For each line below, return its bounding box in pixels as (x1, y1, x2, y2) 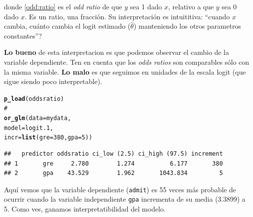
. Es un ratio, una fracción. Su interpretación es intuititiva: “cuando (25, 11, 230, 21)
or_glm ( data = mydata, (4, 115, 72, 122)
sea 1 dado (130, 1, 162, 11)
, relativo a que (168, 1, 214, 11)
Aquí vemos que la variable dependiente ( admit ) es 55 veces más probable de (4, 184, 236, 194)
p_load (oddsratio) (4, 95, 64, 102)
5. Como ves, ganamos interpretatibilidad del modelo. (4, 204, 166, 214)
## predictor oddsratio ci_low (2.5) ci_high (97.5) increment (4, 150, 223, 158)
